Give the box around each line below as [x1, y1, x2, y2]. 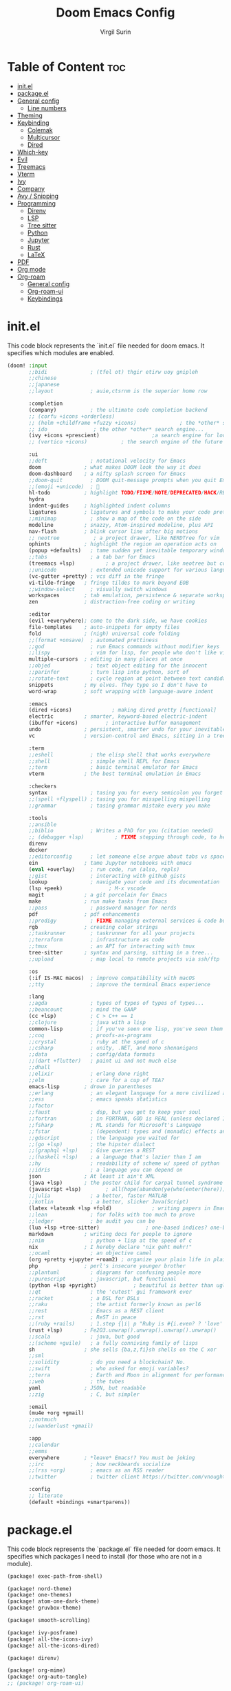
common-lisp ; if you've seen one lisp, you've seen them [28, 1025, 223, 1032]
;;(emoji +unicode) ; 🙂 [28, 483, 100, 490]
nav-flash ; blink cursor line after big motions [28, 528, 198, 535]
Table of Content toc [7, 59, 126, 74]
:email [28, 1403, 48, 1410]
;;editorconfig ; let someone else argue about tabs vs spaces [28, 853, 229, 860]
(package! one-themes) [7, 1592, 72, 1599]
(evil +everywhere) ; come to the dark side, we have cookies [28, 617, 208, 624]
